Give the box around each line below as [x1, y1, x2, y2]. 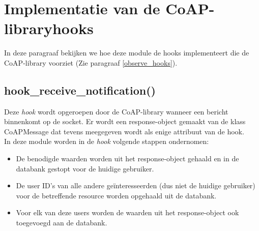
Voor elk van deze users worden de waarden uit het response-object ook [16, 207, 239, 218]
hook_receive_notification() [4, 82, 156, 98]
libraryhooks [4, 18, 94, 39]
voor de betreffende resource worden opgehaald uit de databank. [16, 190, 217, 200]
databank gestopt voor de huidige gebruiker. [16, 163, 154, 174]
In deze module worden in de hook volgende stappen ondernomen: [4, 136, 209, 147]
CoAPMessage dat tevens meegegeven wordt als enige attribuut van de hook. [4, 126, 244, 136]
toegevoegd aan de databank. [16, 217, 107, 228]
